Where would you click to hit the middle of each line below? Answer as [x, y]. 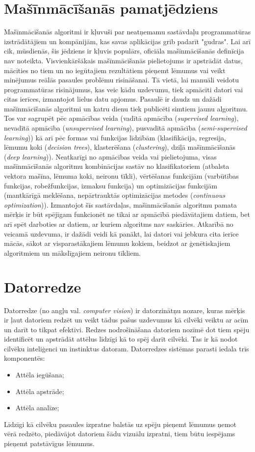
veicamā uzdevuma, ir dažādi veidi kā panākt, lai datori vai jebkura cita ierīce [121, 233]
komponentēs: [25, 358]
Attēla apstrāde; [40, 391]
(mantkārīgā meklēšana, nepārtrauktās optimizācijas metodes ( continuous [115, 195]
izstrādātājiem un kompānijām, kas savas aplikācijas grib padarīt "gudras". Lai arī [127, 41]
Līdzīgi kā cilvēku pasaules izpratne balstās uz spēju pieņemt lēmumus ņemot [120, 424]
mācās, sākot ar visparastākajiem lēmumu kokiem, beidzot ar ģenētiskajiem [117, 243]
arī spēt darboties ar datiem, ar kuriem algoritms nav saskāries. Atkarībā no [119, 224]
